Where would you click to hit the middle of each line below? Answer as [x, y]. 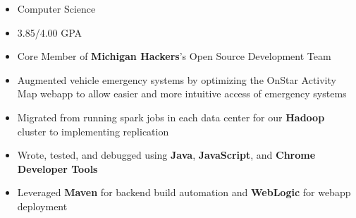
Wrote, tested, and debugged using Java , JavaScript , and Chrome [166, 155]
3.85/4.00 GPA [50, 32]
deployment [42, 206]
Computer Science [56, 8]
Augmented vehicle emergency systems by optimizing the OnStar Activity [177, 79]
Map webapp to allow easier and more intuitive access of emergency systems [182, 93]
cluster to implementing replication [93, 131]
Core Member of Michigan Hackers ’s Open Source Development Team [174, 56]
